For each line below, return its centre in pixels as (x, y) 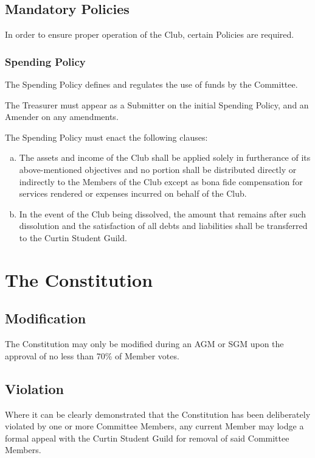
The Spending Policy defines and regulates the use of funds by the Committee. (151, 84)
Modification (46, 318)
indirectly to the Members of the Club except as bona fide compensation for (161, 181)
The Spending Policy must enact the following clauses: (106, 137)
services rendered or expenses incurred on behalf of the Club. (133, 193)
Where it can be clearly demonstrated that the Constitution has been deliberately (158, 414)
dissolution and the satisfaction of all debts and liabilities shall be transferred (163, 226)
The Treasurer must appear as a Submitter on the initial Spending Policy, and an (157, 104)
